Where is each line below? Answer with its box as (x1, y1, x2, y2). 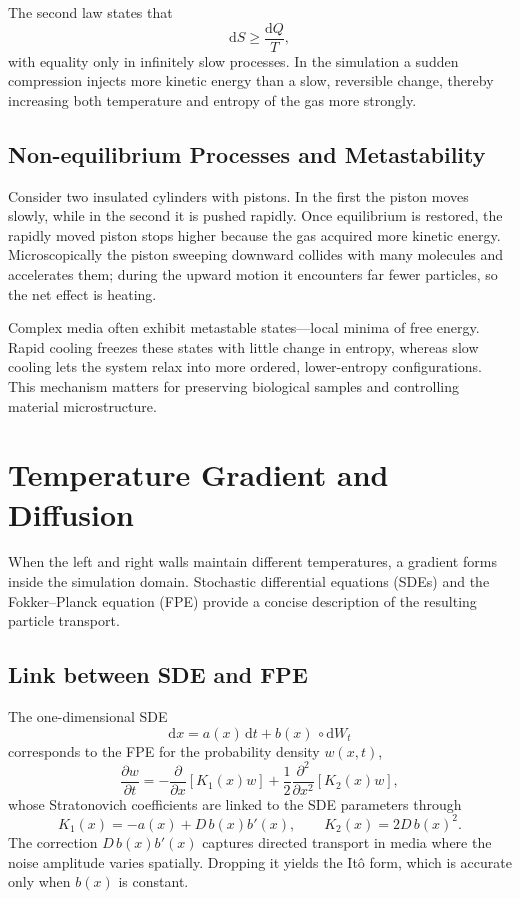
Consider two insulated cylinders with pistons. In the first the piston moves (8, 185, 469, 206)
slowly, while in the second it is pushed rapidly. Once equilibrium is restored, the (8, 205, 503, 226)
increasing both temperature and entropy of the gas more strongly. (8, 89, 417, 110)
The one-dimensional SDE (8, 706, 168, 727)
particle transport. (8, 610, 120, 631)
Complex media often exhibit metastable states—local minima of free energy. (8, 317, 480, 338)
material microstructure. (8, 395, 157, 416)
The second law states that (8, 2, 173, 22)
